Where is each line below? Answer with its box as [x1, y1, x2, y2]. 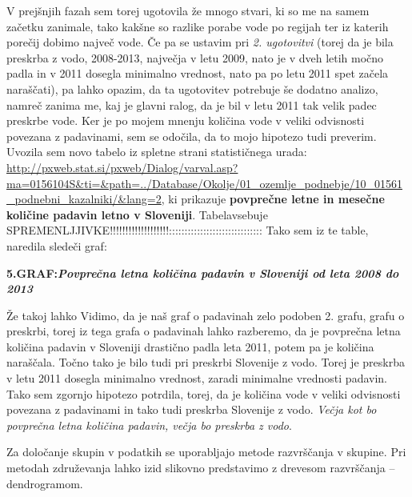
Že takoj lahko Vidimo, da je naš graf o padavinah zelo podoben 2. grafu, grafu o [6, 307, 405, 323]
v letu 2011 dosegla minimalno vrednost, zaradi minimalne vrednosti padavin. [6, 370, 387, 387]
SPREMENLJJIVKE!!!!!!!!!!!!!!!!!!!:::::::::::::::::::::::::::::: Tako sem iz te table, [6, 222, 369, 238]
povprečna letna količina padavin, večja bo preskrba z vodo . [6, 416, 292, 433]
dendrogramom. [6, 475, 83, 491]
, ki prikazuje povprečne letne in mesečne [161, 190, 385, 207]
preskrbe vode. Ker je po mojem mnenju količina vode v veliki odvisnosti [6, 112, 365, 129]
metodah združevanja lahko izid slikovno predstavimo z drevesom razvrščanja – [6, 459, 395, 476]
